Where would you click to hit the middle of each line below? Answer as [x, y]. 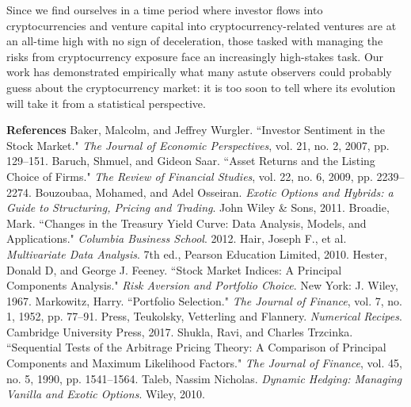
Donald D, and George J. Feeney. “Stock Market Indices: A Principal [174, 269]
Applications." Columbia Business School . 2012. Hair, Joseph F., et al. [177, 238]
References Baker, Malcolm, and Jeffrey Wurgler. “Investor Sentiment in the [196, 130]
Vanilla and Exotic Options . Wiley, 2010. [106, 394]
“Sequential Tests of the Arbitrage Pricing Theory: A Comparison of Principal [196, 347]
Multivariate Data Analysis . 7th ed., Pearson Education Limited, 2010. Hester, [197, 253]
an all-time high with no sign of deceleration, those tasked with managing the [195, 41]
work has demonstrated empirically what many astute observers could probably [199, 72]
